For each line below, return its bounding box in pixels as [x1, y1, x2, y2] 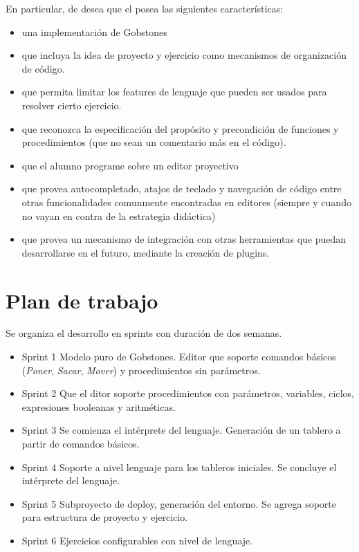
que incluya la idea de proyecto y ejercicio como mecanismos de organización [21, 48, 347, 62]
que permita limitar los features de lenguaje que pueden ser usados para [21, 84, 327, 99]
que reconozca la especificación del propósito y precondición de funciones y [21, 121, 339, 136]
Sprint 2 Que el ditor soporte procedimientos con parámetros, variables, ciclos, [21, 386, 354, 401]
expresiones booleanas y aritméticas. [21, 399, 176, 414]
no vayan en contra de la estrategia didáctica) [21, 208, 216, 223]
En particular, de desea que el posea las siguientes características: [6, 1, 284, 15]
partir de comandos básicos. [21, 436, 140, 450]
